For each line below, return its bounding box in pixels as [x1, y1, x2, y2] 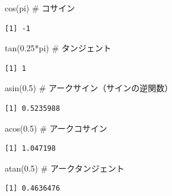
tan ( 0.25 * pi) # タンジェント [5, 42, 112, 54]
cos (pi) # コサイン [5, 2, 75, 14]
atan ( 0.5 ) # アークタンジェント [5, 161, 125, 174]
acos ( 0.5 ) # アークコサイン [5, 122, 107, 134]
